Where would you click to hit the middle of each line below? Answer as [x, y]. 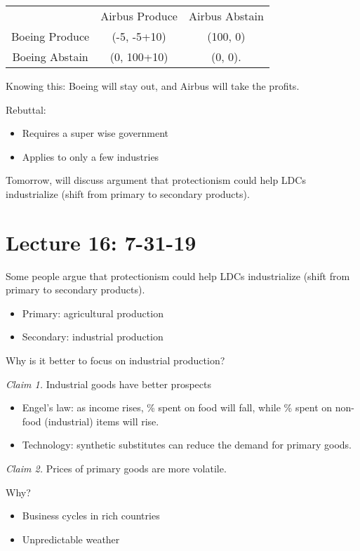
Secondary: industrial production [93, 337]
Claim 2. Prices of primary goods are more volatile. [116, 469]
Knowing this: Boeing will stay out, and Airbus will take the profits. [153, 86]
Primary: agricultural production [93, 313]
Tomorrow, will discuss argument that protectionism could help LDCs [156, 180]
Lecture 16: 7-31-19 [101, 242]
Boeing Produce [51, 36]
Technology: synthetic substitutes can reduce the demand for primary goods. [187, 445]
